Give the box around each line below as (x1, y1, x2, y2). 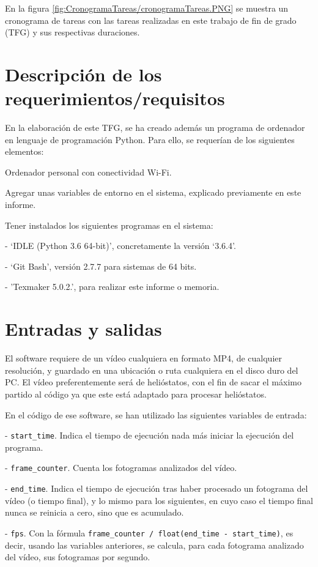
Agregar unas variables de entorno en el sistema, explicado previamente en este (5, 186, 301, 199)
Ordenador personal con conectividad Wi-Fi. (5, 165, 172, 178)
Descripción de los (5, 61, 162, 86)
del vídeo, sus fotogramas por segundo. (5, 550, 150, 563)
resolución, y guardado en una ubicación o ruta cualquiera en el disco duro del (5, 363, 298, 376)
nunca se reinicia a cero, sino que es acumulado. (5, 506, 184, 519)
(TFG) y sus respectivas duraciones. (5, 26, 140, 39)
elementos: (5, 145, 44, 158)
